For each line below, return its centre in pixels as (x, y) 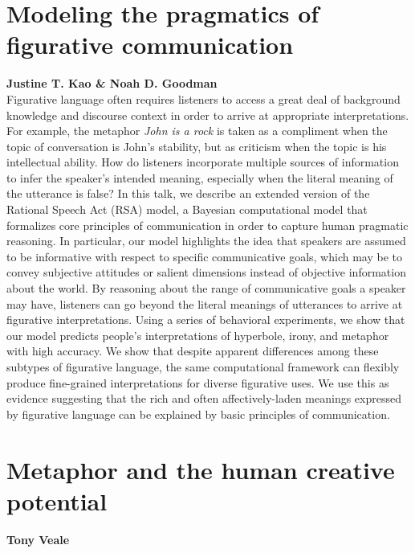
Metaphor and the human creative (201, 469)
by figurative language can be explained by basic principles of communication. (198, 414)
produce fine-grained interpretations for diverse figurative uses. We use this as (198, 382)
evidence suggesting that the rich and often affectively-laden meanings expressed (204, 398)
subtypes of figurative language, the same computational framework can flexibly (203, 367)
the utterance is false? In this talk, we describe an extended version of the (188, 193)
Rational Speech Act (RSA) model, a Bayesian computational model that (187, 209)
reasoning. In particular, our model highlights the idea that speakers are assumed (206, 241)
